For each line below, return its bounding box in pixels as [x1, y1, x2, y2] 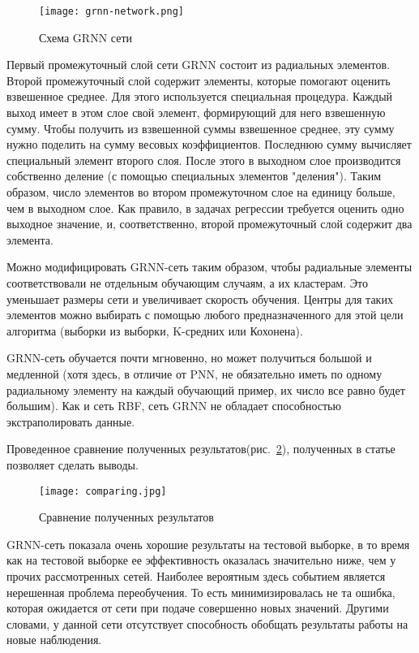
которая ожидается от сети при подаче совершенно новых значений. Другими [6, 599, 389, 616]
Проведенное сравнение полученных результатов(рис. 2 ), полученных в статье [6, 440, 395, 457]
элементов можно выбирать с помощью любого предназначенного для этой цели [6, 306, 404, 323]
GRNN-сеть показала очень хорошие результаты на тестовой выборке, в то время [6, 535, 410, 552]
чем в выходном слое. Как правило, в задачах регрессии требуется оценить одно [6, 199, 404, 216]
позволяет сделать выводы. [6, 456, 139, 473]
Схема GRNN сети [39, 28, 133, 45]
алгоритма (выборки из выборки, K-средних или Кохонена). [6, 322, 303, 339]
